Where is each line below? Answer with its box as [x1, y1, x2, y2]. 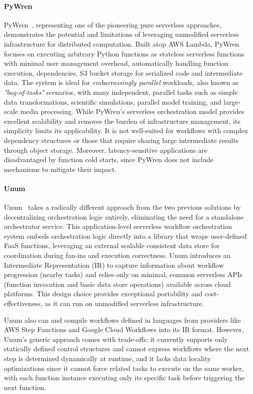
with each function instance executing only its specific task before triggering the [4, 372, 245, 383]
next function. [4, 382, 46, 392]
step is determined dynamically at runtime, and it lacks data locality [4, 353, 211, 363]
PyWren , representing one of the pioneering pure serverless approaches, [4, 19, 222, 29]
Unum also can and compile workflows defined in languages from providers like [4, 314, 241, 325]
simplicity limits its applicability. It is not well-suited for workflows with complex [4, 125, 248, 136]
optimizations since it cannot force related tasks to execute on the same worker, [4, 363, 244, 373]
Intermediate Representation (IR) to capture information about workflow [4, 259, 224, 270]
